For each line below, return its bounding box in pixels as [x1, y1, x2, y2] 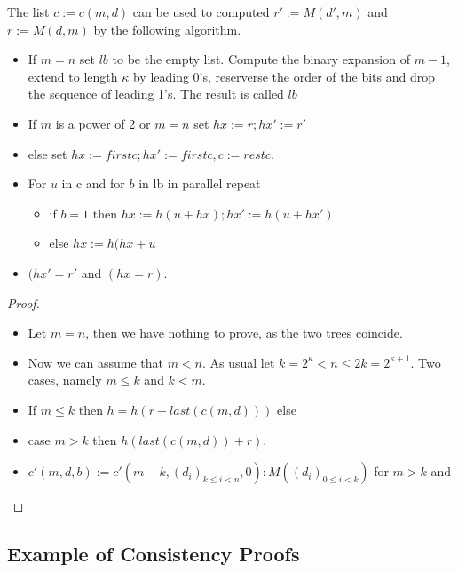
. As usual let [201, 353, 275, 371]
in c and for [61, 174, 125, 193]
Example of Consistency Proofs [7, 540, 300, 568]
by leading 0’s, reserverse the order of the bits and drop [132, 67, 435, 85]
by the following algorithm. [93, 20, 241, 38]
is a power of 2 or [55, 114, 151, 132]
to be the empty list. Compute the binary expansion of [112, 50, 410, 68]
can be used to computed [132, 3, 270, 20]
